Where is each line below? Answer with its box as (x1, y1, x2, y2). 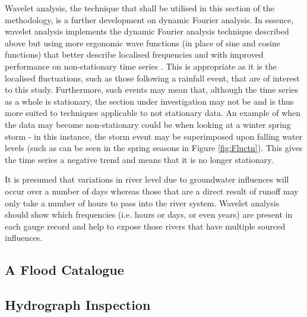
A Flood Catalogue (5, 260, 124, 279)
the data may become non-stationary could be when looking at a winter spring (5, 118, 291, 130)
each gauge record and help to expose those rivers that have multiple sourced (5, 219, 286, 232)
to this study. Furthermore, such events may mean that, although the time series (5, 83, 298, 96)
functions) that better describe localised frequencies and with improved (5, 48, 264, 61)
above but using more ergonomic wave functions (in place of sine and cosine (5, 36, 280, 49)
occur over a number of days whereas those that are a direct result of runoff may (5, 184, 299, 197)
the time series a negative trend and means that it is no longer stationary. (5, 153, 274, 165)
